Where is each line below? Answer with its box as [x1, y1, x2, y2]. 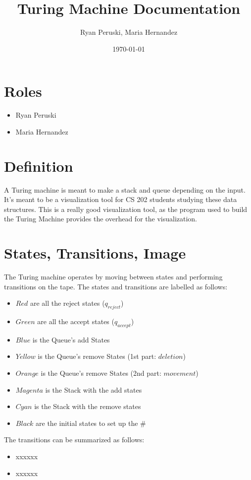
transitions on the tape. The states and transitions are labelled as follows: [4, 281, 228, 291]
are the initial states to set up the [36, 417, 138, 428]
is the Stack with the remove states [34, 401, 141, 411]
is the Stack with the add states [45, 384, 142, 395]
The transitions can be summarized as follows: [4, 434, 145, 445]
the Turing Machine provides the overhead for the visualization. [4, 213, 198, 224]
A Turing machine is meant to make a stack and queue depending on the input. [4, 184, 246, 195]
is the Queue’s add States [32, 334, 110, 344]
